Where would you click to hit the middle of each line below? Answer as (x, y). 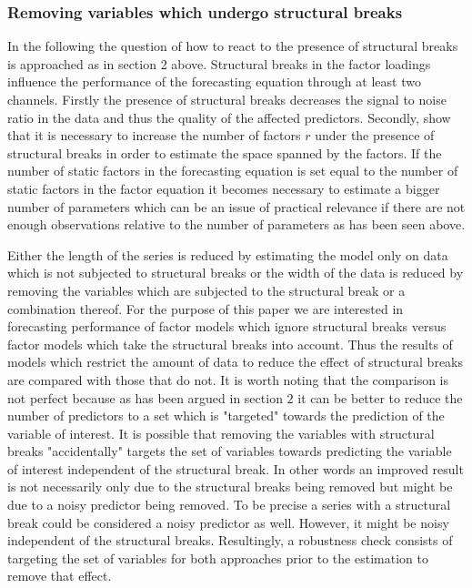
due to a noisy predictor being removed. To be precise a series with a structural (229, 505)
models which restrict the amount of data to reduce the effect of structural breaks (236, 362)
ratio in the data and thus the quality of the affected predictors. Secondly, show (229, 117)
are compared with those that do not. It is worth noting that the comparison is (228, 379)
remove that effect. (60, 576)
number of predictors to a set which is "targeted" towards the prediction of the (226, 416)
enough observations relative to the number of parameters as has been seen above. (236, 224)
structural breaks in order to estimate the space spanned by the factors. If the (225, 152)
